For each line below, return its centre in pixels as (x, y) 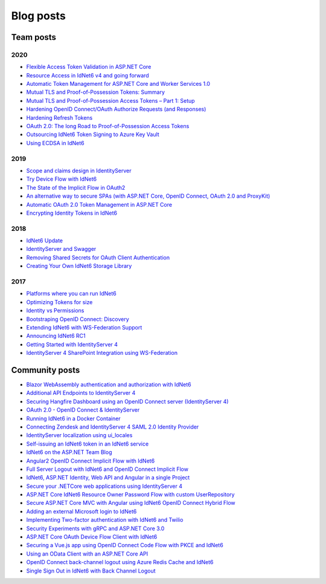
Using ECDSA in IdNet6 (55, 143)
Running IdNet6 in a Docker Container (73, 418)
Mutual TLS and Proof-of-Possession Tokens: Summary (96, 92)
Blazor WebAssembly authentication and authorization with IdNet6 (109, 384)
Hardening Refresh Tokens (59, 117)
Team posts (34, 37)
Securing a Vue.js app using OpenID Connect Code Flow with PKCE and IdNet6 (125, 545)
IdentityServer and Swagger (61, 249)
